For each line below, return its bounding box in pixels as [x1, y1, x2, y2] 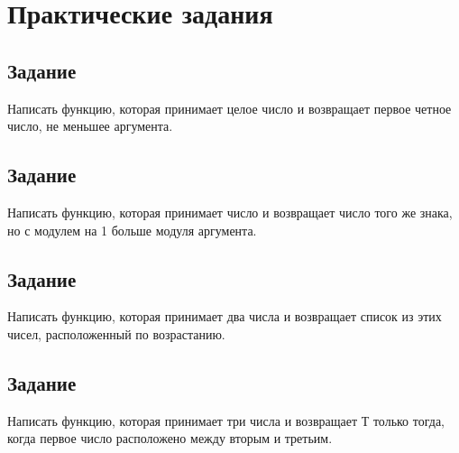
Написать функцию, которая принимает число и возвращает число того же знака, [7, 202, 453, 221]
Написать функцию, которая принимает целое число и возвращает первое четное [7, 98, 452, 117]
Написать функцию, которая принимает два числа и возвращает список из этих [7, 307, 442, 326]
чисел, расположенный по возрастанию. [7, 324, 225, 343]
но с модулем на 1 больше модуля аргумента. [7, 220, 257, 239]
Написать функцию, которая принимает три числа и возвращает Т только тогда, [7, 411, 445, 430]
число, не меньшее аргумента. [7, 116, 173, 135]
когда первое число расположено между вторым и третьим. [7, 429, 333, 448]
